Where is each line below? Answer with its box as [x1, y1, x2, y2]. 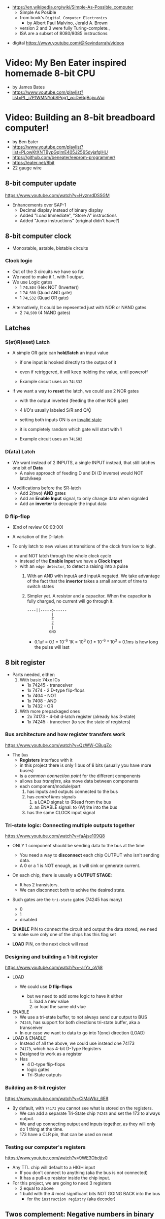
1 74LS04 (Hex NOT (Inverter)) [19, 284, 79, 290]
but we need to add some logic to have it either [27, 993, 123, 999]
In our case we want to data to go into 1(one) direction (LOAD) [19, 1030, 145, 1036]
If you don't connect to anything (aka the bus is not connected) [19, 1170, 148, 1176]
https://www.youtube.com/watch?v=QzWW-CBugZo [5, 742, 112, 748]
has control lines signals [27, 793, 76, 799]
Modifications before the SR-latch [12, 485, 81, 491]
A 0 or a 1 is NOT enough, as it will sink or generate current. [19, 863, 141, 868]
